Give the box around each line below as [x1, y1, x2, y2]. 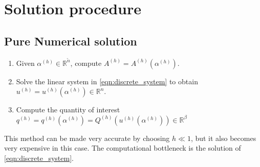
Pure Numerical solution [4, 33, 137, 49]
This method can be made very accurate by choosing [4, 132, 170, 143]
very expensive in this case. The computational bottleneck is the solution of [4, 142, 241, 153]
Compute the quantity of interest [16, 104, 120, 115]
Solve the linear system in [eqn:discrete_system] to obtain [16, 76, 198, 86]
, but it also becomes [190, 132, 256, 143]
